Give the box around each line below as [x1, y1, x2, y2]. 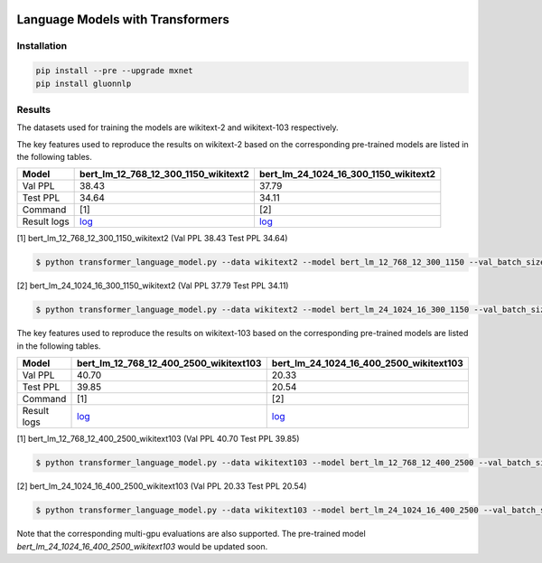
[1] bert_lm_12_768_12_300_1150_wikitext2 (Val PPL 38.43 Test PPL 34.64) [16, 233, 288, 244]
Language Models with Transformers [16, 12, 229, 27]
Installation [16, 40, 68, 52]
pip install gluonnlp [35, 78, 132, 89]
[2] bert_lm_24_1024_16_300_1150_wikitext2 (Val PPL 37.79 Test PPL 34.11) [16, 280, 289, 291]
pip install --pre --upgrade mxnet [35, 66, 193, 76]
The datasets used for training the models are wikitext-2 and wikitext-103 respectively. [16, 122, 339, 133]
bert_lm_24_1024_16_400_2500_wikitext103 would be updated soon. [16, 540, 268, 551]
